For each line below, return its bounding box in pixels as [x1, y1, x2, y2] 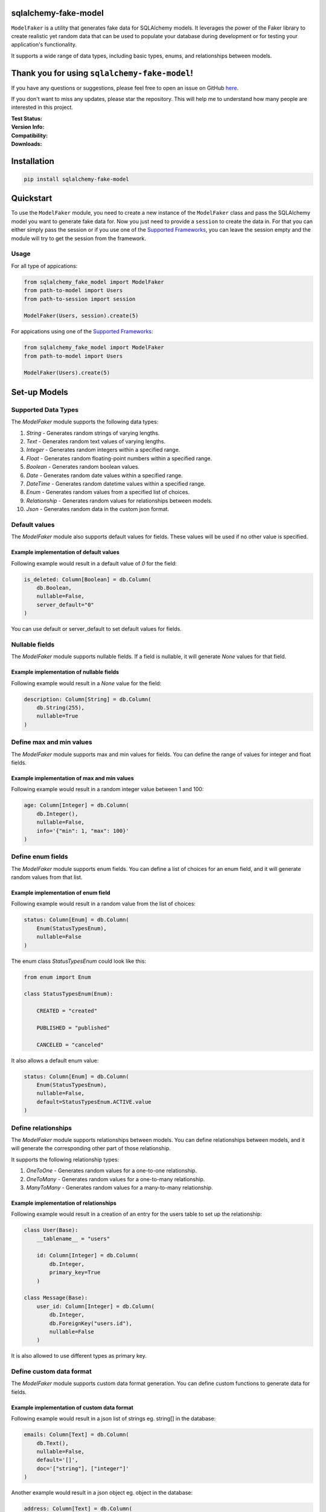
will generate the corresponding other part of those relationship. [11, 1145, 171, 1152]
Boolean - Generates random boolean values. [26, 463, 140, 471]
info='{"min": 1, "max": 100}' [36, 827, 129, 834]
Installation [11, 156, 54, 166]
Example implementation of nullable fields [11, 668, 120, 676]
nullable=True [36, 712, 78, 720]
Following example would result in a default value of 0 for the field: [11, 559, 177, 567]
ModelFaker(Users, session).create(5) [24, 312, 139, 319]
